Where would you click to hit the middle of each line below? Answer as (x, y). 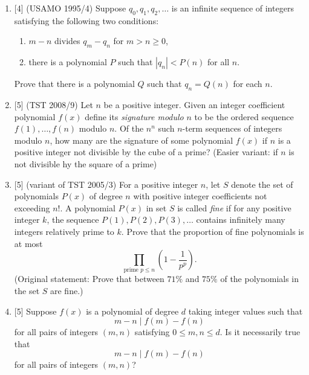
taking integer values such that (246, 311)
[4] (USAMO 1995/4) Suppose (70, 8)
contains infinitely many (241, 220)
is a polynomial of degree (132, 311)
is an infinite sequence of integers (233, 8)
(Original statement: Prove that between (89, 279)
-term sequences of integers (232, 128)
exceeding (32, 207)
